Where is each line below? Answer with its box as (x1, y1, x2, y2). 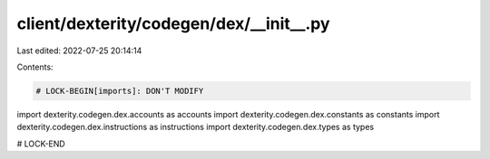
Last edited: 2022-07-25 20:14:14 (16, 45, 142, 56)
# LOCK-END (16, 138, 65, 149)
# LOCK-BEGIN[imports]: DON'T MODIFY (35, 86, 204, 96)
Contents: (16, 61, 54, 72)
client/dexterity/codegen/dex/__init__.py (16, 14, 330, 33)
